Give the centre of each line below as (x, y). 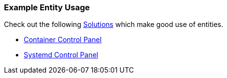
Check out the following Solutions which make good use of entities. (114, 25)
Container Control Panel (63, 40)
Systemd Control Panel (61, 55)
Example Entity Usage (47, 7)
